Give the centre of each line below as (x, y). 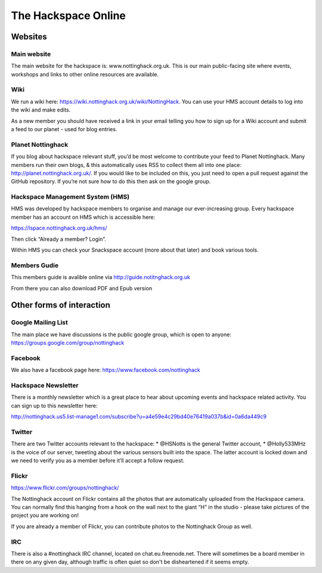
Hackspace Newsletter (45, 386)
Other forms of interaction (61, 305)
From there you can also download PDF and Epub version (81, 288)
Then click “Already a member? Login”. (59, 239)
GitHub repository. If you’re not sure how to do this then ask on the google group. (111, 181)
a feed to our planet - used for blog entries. (64, 129)
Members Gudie (35, 265)
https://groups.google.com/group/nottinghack (68, 343)
